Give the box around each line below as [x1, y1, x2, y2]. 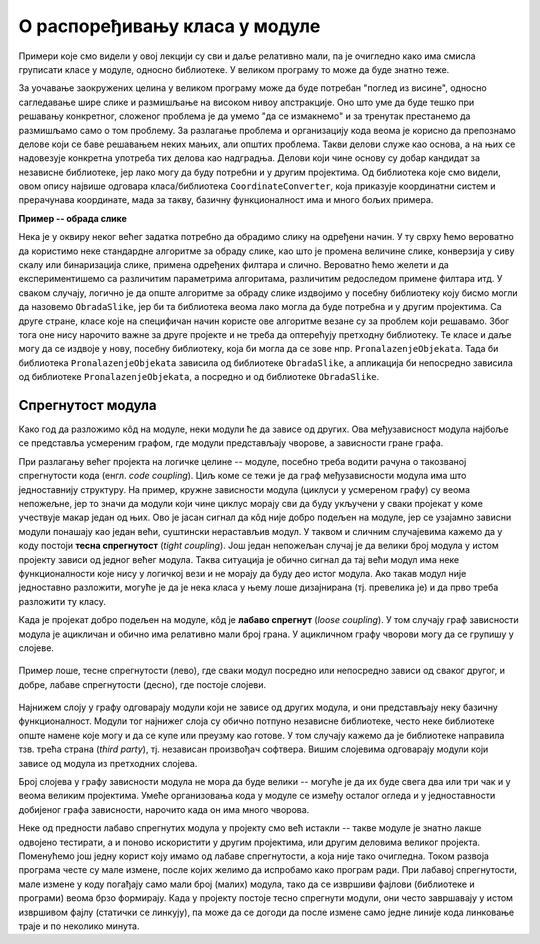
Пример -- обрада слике [18, 212, 127, 224]
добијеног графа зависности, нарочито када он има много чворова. [18, 803, 310, 815]
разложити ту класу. [18, 595, 107, 607]
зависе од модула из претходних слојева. [18, 757, 198, 769]
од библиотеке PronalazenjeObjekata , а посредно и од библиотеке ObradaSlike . [18, 371, 380, 383]
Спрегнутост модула [18, 396, 157, 414]
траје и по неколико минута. [18, 920, 140, 932]
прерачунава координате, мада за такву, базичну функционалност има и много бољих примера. [18, 194, 434, 206]
